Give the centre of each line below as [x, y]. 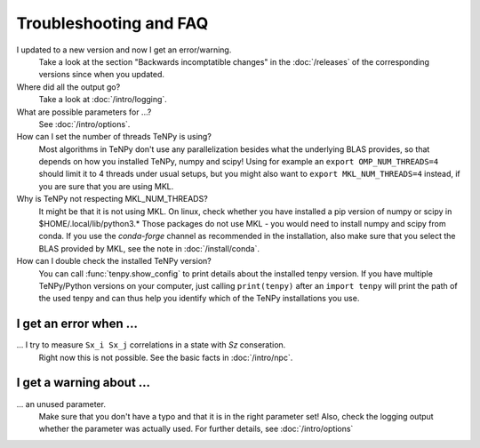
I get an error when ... [77, 324]
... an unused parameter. [61, 404]
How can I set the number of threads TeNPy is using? [114, 137]
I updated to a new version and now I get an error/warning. [124, 50]
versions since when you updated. [101, 75]
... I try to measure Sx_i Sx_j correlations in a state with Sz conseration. [151, 345]
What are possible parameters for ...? [84, 112]
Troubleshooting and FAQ [112, 23]
